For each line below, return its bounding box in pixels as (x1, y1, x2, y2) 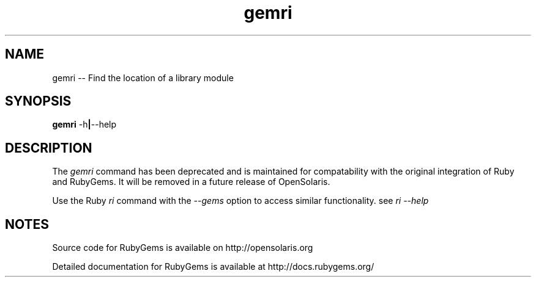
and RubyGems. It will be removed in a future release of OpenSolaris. (52, 176, 330, 187)
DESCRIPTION (5, 140, 92, 156)
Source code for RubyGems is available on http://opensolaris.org (52, 242, 313, 253)
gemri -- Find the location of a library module (52, 72, 234, 83)
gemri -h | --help (52, 119, 117, 130)
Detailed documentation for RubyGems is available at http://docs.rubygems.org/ (52, 261, 374, 272)
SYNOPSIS (5, 93, 72, 109)
